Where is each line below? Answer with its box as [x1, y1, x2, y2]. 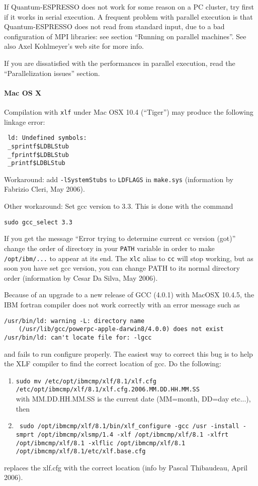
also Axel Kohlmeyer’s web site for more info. [4, 41, 144, 51]
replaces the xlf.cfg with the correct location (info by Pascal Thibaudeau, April [4, 462, 247, 472]
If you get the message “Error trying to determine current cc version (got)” [4, 233, 236, 244]
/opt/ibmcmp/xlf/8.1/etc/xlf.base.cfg [16, 448, 146, 455]
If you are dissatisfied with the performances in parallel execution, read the [4, 57, 235, 68]
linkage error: [4, 116, 45, 127]
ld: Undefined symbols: [8, 134, 87, 142]
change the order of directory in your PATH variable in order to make [4, 242, 215, 253]
